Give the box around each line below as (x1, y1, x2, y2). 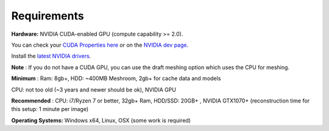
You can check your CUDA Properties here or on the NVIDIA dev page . (11, 41, 189, 49)
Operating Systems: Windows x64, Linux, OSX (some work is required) (11, 116, 191, 124)
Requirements (11, 9, 85, 22)
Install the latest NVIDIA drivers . (11, 52, 91, 60)
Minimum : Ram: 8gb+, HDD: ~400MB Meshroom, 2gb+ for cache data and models (11, 75, 221, 82)
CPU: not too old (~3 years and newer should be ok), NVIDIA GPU (11, 86, 177, 93)
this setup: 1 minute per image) (11, 106, 89, 113)
